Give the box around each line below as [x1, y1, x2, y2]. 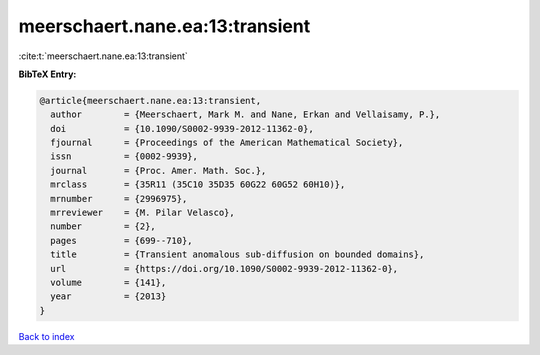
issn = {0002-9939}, [50, 151, 199, 162]
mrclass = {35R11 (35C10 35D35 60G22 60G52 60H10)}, [50, 179, 346, 190]
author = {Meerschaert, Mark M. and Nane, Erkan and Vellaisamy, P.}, [50, 109, 441, 120]
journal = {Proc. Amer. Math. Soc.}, [50, 165, 267, 176]
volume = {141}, [50, 277, 167, 288]
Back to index [18, 330, 75, 342]
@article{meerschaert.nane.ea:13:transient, [39, 95, 262, 106]
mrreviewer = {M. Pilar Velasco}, [50, 207, 235, 219]
